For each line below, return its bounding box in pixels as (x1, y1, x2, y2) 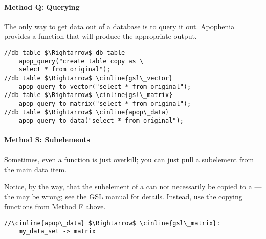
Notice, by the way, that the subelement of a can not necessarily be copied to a (4, 181, 252, 192)
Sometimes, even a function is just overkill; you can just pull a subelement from (4, 154, 254, 164)
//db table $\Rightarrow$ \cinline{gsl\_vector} (4, 74, 173, 82)
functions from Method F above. (4, 201, 106, 212)
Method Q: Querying (4, 1, 80, 12)
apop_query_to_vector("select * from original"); (18, 83, 191, 90)
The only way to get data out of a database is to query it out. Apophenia (4, 20, 235, 31)
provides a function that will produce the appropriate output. (4, 31, 197, 41)
